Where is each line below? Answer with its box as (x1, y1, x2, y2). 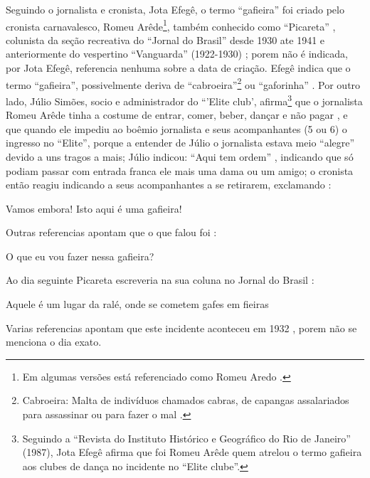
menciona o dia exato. (6, 334, 102, 349)
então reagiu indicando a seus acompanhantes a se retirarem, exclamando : (6, 177, 332, 192)
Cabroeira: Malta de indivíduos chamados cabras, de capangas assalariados (22, 393, 349, 408)
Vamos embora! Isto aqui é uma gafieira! (6, 201, 182, 216)
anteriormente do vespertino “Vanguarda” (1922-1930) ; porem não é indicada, (6, 46, 348, 61)
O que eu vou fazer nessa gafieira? (6, 248, 154, 263)
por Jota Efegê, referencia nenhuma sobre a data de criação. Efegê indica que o (6, 60, 351, 75)
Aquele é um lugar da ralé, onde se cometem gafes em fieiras (6, 297, 269, 312)
